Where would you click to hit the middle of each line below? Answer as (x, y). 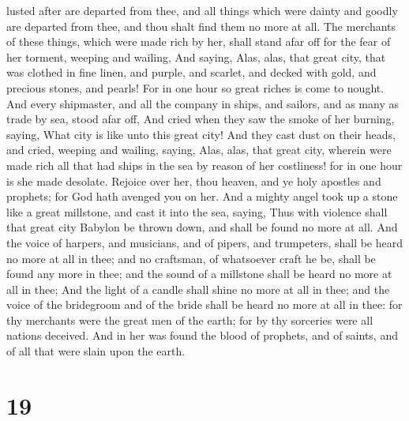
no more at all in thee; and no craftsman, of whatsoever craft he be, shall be (191, 258)
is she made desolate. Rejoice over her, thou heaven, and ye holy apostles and (194, 180)
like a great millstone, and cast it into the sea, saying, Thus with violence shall (197, 211)
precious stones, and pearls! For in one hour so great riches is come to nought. (195, 87)
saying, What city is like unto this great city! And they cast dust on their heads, (201, 134)
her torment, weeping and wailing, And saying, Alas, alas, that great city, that (196, 56)
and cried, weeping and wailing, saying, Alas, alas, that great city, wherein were (199, 150)
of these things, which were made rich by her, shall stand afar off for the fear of (199, 41)
